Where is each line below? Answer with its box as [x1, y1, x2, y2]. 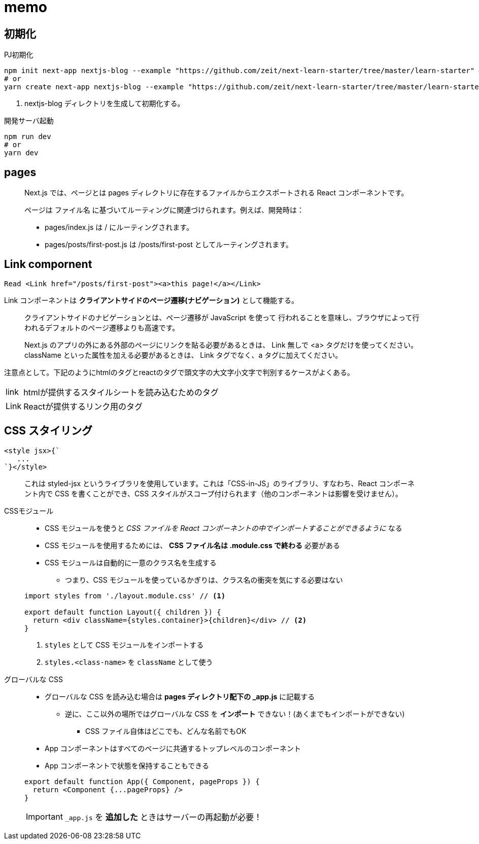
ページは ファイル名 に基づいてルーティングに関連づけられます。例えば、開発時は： [24, 206, 304, 215]
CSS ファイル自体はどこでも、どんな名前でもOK [85, 726, 247, 735]
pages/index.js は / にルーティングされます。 [45, 223, 193, 232]
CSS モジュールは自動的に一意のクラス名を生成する [45, 558, 217, 567]
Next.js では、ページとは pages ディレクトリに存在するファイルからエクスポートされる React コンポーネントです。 [24, 188, 408, 197]
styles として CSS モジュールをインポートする [45, 640, 204, 649]
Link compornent [4, 258, 92, 271]
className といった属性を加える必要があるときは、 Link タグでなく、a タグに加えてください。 [24, 350, 343, 359]
